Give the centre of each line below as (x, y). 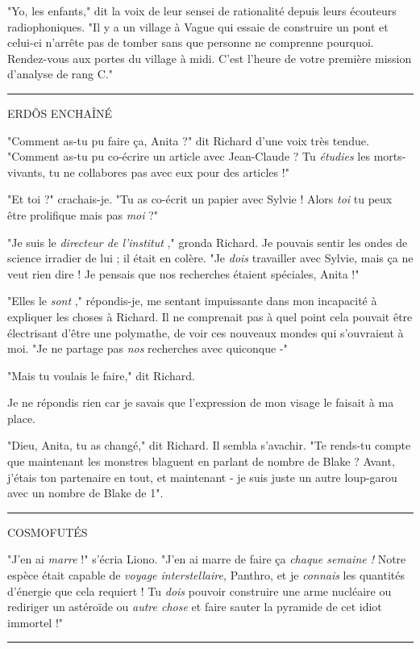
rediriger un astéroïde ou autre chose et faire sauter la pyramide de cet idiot (195, 607)
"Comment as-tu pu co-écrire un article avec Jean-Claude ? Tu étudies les (189, 156)
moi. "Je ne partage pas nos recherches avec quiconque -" (148, 348)
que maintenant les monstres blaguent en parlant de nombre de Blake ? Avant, (201, 461)
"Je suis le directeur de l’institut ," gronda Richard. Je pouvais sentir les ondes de (208, 242)
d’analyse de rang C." (60, 74)
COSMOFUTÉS (48, 532)
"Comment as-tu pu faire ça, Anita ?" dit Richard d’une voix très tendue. (188, 140)
